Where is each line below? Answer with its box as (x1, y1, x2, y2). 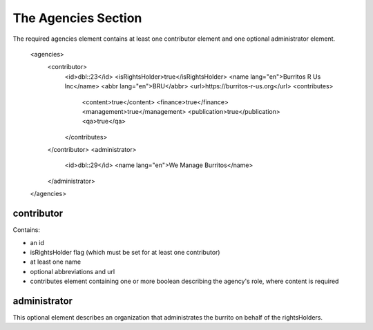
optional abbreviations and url (30, 267, 115, 275)
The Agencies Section (12, 10, 142, 26)
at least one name (30, 258, 82, 266)
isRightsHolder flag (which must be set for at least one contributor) (30, 248, 220, 256)
